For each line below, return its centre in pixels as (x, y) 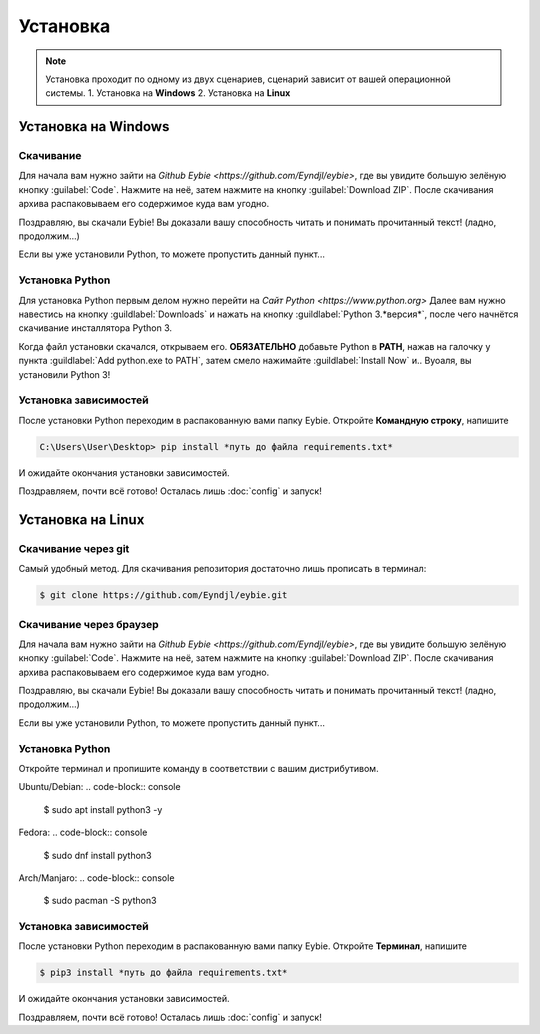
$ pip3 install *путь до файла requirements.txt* (163, 973)
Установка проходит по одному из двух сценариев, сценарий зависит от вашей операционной (248, 79)
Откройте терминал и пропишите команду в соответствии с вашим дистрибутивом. (198, 768)
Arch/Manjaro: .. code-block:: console (96, 877)
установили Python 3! (64, 374)
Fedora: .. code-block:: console (83, 832)
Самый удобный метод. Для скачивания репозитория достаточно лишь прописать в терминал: (222, 569)
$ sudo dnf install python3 (97, 855)
